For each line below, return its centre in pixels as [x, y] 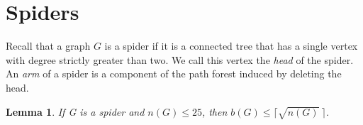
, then [214, 111]
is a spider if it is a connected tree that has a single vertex [231, 46]
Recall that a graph [48, 46]
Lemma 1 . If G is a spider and [75, 111]
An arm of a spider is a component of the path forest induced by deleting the [174, 74]
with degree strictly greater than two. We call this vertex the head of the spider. [180, 59]
